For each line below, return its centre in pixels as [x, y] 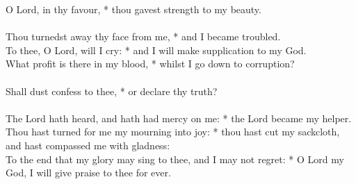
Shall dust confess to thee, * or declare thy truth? [112, 91]
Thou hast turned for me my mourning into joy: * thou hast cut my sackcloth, [173, 132]
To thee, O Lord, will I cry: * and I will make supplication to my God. [156, 50]
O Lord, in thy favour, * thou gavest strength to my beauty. [133, 9]
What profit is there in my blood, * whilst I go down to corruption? [150, 64]
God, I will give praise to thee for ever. [88, 173]
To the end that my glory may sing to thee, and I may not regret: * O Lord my [175, 159]
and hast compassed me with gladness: [88, 145]
